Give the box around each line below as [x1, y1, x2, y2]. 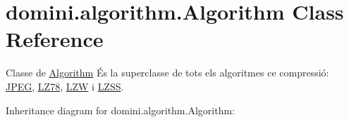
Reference [6, 25, 104, 53]
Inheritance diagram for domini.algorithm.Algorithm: [6, 102, 235, 117]
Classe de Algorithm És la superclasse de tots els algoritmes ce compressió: [6, 65, 329, 80]
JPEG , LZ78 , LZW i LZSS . [6, 79, 124, 93]
